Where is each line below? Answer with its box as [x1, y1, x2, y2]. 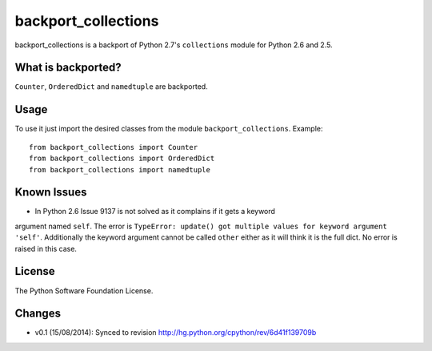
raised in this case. [14, 244, 78, 253]
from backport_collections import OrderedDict [29, 154, 215, 163]
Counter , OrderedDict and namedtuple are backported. [14, 82, 208, 91]
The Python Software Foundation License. [14, 285, 154, 296]
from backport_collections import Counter [29, 143, 198, 151]
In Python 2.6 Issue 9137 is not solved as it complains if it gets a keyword [34, 207, 276, 216]
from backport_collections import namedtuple [29, 165, 211, 174]
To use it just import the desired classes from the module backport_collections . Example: [14, 124, 323, 134]
